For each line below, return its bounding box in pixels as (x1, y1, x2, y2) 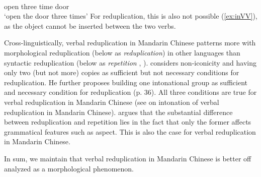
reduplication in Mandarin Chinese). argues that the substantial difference (4, 106, 233, 117)
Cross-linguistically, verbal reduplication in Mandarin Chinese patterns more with (4, 37, 256, 48)
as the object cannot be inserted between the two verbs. (4, 20, 176, 31)
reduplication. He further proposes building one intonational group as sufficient (4, 77, 247, 87)
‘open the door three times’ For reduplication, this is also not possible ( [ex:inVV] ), (4, 11, 257, 21)
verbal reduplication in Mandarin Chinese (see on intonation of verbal (4, 96, 219, 107)
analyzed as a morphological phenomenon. (4, 163, 134, 173)
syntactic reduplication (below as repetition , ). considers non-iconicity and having (4, 57, 256, 68)
